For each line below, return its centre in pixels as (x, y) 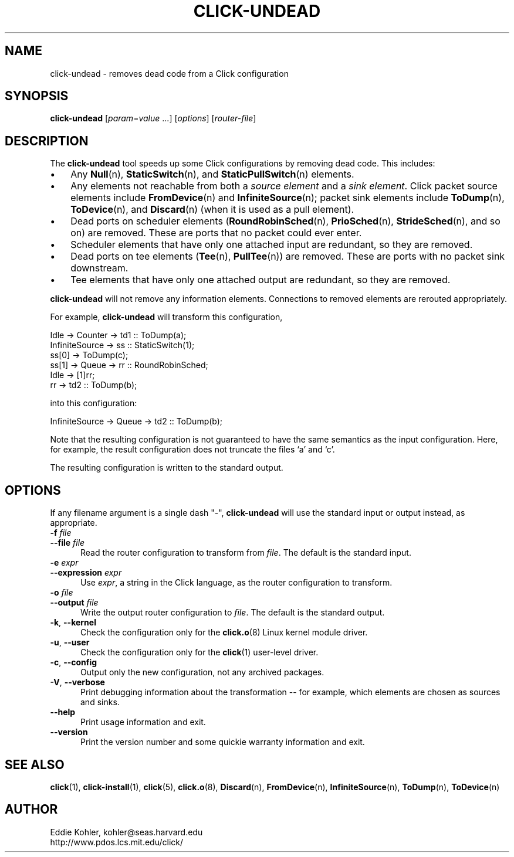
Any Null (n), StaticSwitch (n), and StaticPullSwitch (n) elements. (212, 174)
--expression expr (86, 573)
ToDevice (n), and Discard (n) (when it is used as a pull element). (212, 210)
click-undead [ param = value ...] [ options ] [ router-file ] (153, 118)
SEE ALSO (35, 764)
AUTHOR (31, 810)
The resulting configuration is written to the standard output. (167, 468)
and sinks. (100, 702)
